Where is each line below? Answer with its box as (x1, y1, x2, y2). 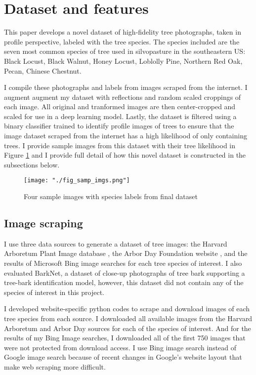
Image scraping (4, 215, 83, 231)
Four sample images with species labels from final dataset (24, 191, 198, 202)
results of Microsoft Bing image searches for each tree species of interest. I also (4, 258, 242, 268)
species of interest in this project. (4, 287, 104, 297)
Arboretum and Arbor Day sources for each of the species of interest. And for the (4, 323, 251, 333)
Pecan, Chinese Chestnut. (4, 65, 82, 76)
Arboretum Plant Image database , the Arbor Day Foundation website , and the (4, 248, 248, 258)
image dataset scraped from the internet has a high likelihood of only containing (4, 130, 247, 141)
